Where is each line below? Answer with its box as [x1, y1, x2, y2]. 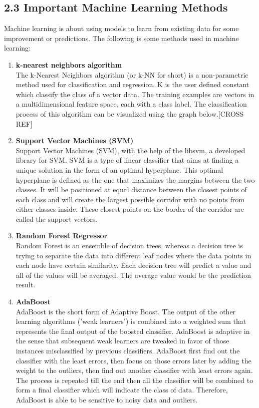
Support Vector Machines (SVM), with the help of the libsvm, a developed [16, 145, 245, 155]
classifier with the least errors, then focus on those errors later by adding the [16, 355, 251, 365]
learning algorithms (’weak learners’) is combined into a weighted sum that [16, 316, 246, 326]
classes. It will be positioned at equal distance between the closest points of [16, 184, 247, 195]
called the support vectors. [16, 213, 98, 224]
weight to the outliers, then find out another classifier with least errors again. [16, 365, 253, 375]
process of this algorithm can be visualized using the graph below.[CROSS [16, 108, 244, 119]
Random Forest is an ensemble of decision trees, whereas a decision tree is [16, 240, 243, 251]
